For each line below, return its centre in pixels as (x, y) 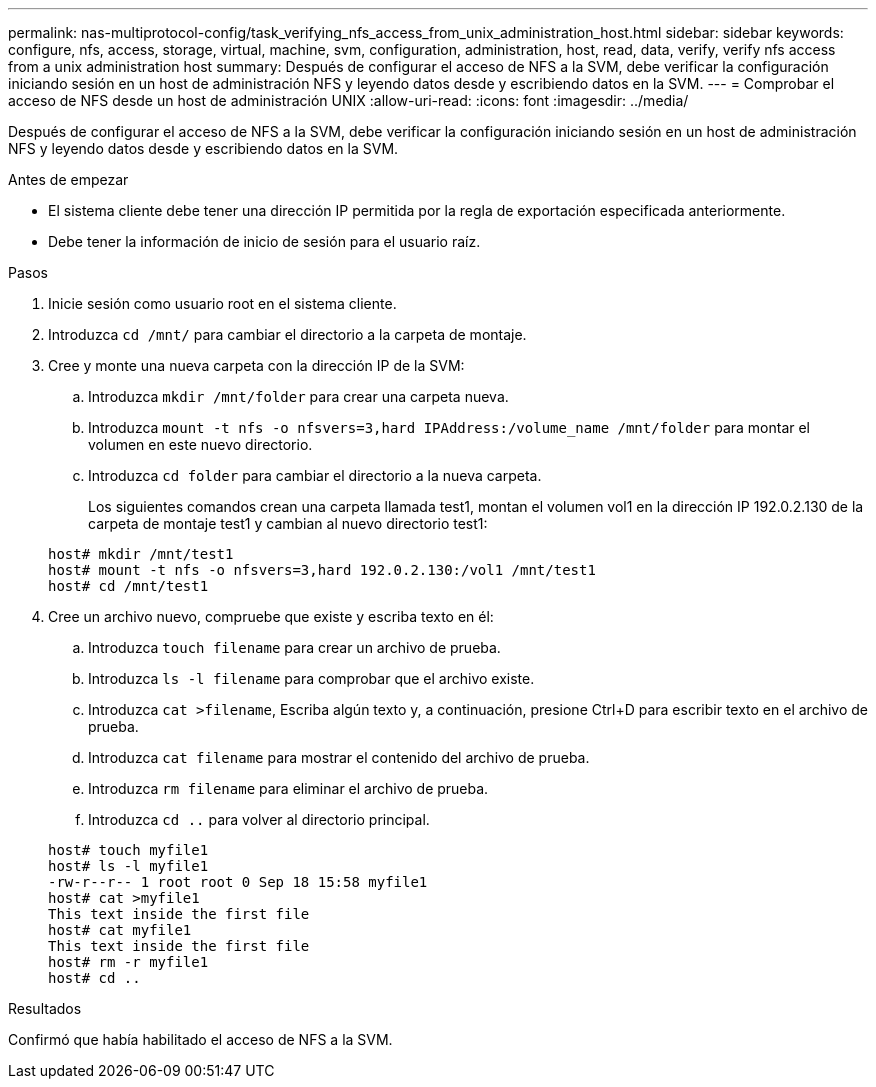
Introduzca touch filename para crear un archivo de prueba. (294, 647)
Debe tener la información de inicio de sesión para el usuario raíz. (264, 241)
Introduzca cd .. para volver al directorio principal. (259, 819)
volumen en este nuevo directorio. (200, 444)
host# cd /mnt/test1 (128, 586)
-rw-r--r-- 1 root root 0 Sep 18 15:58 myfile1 (238, 882)
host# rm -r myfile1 (128, 962)
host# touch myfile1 (128, 850)
